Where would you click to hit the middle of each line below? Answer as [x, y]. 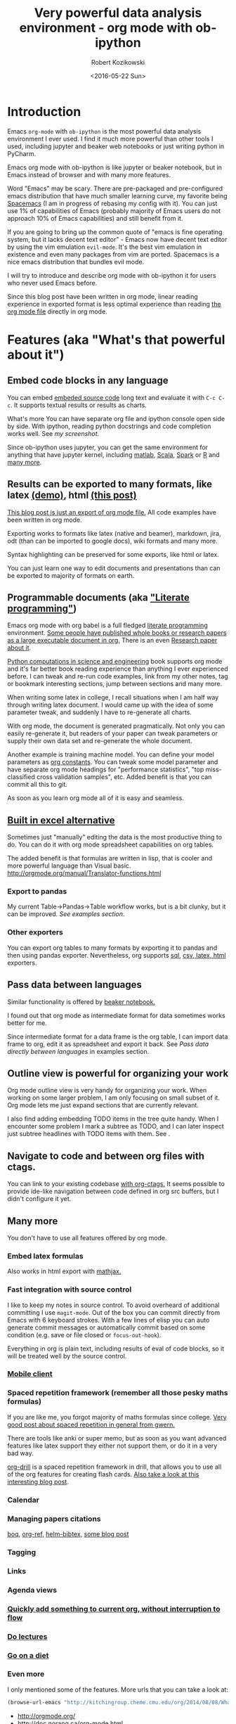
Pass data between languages [74, 985]
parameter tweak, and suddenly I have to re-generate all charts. [99, 712]
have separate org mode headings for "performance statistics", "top [106, 770]
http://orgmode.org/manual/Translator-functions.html [84, 873]
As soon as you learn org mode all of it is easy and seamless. [96, 798]
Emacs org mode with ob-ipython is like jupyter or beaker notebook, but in [115, 167]
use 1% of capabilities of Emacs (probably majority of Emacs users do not [114, 211]
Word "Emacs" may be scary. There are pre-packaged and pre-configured [115, 188]
